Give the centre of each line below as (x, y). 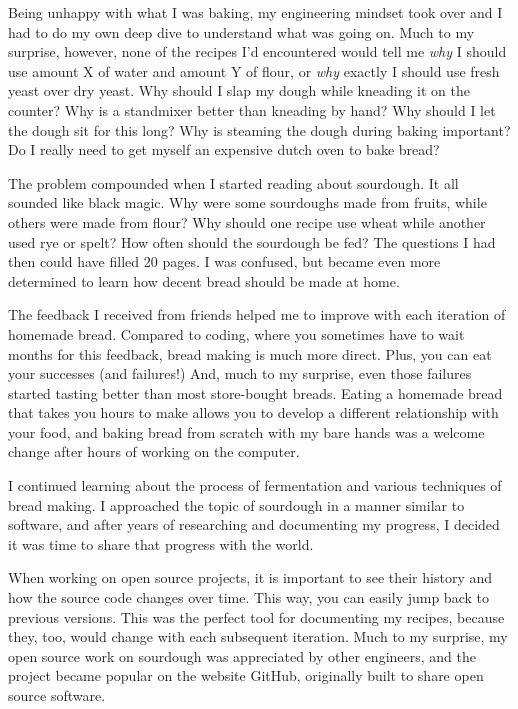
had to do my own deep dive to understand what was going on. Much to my (241, 31)
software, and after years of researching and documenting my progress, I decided (254, 524)
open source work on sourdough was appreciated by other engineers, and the (242, 655)
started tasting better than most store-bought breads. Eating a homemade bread (255, 392)
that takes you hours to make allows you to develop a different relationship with (253, 412)
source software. (57, 695)
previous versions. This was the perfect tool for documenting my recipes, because (256, 616)
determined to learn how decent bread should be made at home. (204, 280)
